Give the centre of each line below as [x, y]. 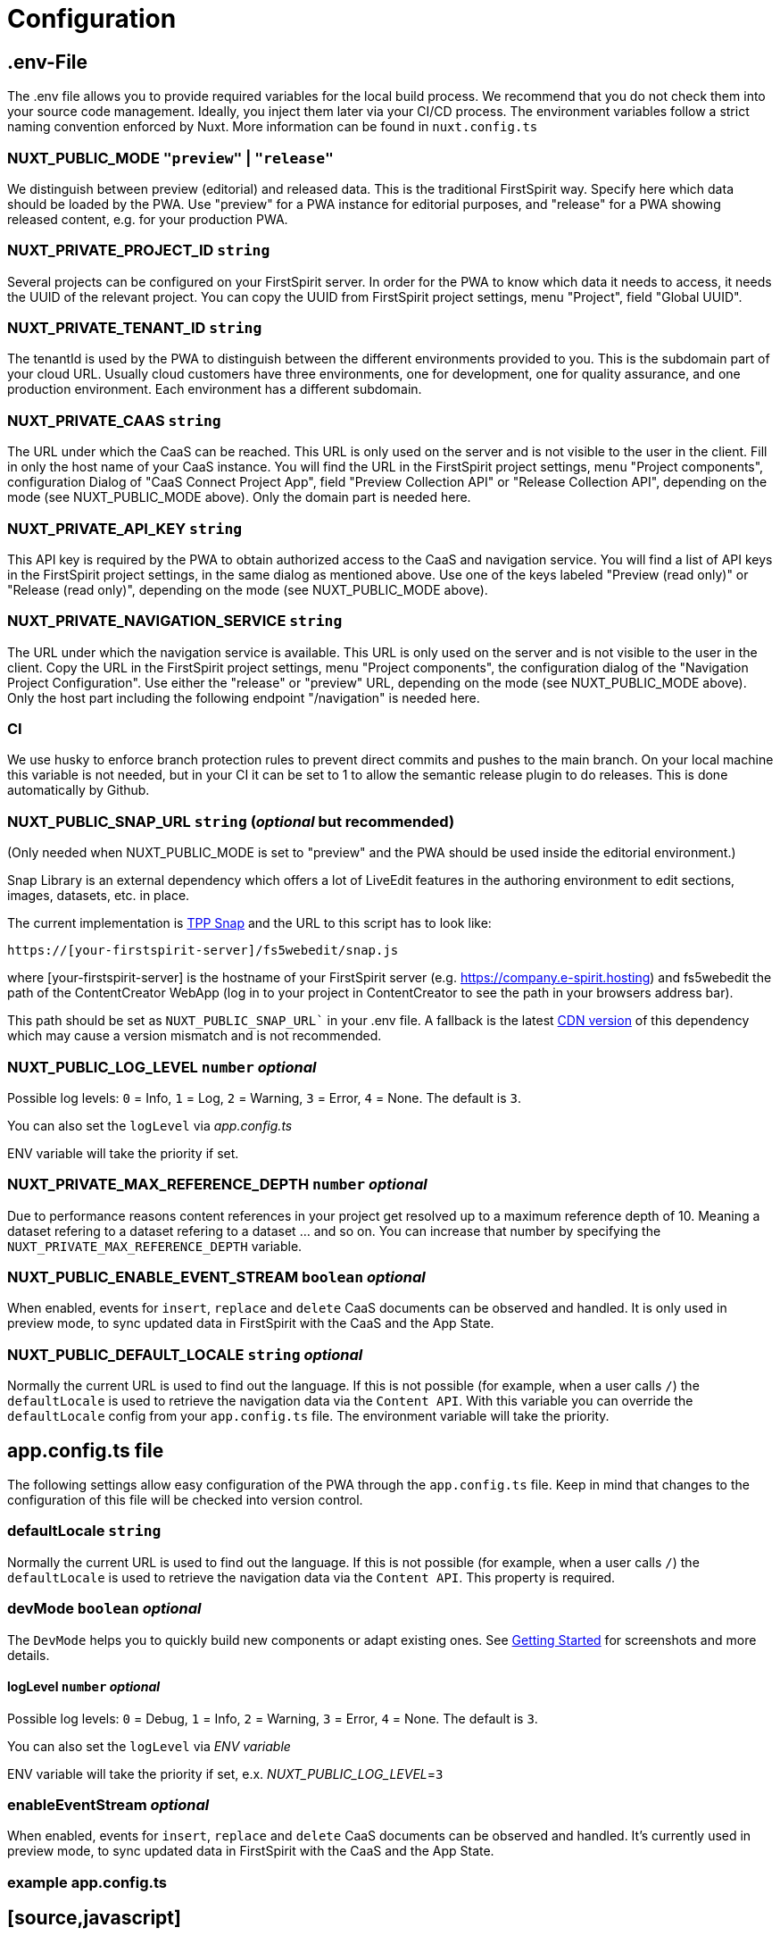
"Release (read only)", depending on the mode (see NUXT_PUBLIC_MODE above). [248, 589]
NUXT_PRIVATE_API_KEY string [125, 528]
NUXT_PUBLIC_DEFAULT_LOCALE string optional [185, 1354]
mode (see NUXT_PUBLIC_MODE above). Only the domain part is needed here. [239, 497]
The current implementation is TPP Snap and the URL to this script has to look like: [249, 923]
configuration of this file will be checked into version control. [185, 1500]
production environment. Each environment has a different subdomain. [215, 389]
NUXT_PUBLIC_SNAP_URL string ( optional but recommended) [231, 821]
